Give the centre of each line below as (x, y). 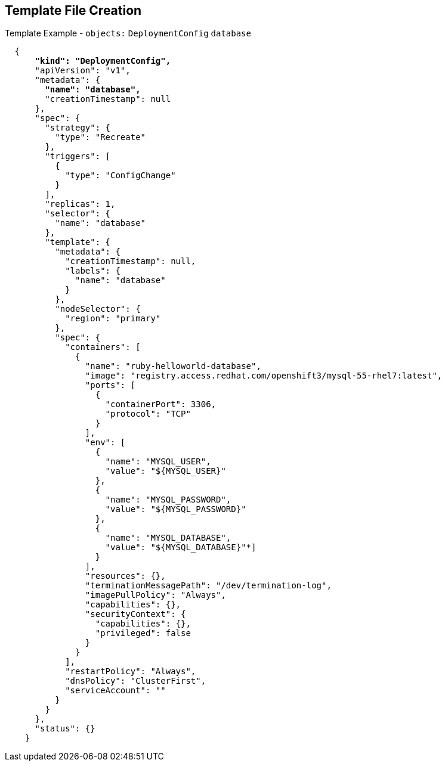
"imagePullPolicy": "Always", (155, 595)
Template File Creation (73, 10)
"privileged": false (143, 633)
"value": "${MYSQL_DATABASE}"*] (181, 548)
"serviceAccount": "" (115, 691)
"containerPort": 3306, (161, 404)
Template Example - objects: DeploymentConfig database (128, 33)
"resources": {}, (125, 576)
